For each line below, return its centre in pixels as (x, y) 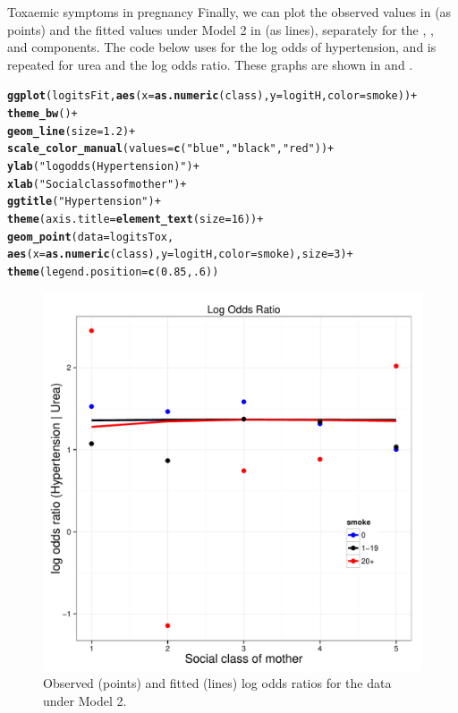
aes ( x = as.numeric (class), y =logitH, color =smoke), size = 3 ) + (180, 255)
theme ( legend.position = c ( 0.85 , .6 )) (113, 272)
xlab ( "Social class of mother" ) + (97, 184)
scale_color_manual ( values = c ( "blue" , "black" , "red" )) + (171, 149)
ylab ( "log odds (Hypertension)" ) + (103, 166)
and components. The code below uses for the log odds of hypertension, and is (222, 47)
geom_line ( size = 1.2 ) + (72, 131)
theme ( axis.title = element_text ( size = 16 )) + (136, 219)
